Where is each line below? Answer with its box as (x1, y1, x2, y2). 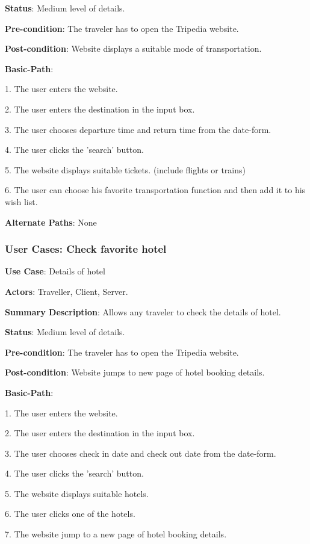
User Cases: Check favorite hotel (5, 241, 167, 256)
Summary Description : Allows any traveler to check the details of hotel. (5, 305, 281, 318)
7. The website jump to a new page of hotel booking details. (5, 528, 227, 540)
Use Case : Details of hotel (5, 265, 105, 277)
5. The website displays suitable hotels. (5, 487, 149, 499)
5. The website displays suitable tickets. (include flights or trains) (5, 163, 246, 176)
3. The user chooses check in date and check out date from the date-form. (5, 447, 276, 459)
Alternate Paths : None (5, 215, 97, 228)
